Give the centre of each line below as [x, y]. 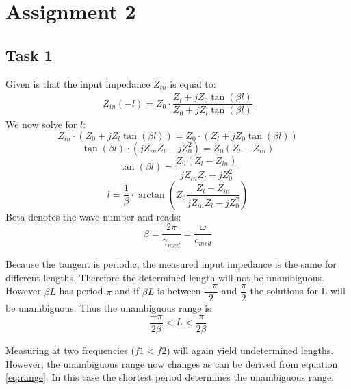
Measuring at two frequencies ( [70, 350]
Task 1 [29, 54]
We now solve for [41, 124]
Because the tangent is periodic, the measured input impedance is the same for [171, 264]
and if [127, 291]
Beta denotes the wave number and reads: [93, 216]
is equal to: [193, 83]
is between [179, 291]
